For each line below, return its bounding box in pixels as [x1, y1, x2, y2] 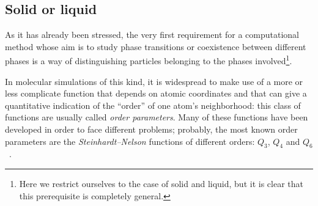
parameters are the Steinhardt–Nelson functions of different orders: [5, 134, 255, 147]
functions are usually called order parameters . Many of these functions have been [5, 111, 308, 123]
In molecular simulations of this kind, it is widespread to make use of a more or [5, 75, 303, 87]
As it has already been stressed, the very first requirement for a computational [5, 28, 299, 41]
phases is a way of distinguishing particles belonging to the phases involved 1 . [5, 53, 292, 67]
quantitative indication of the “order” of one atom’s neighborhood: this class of [5, 98, 301, 111]
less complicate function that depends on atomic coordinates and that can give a [5, 87, 307, 100]
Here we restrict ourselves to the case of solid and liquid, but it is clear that [19, 177, 303, 189]
